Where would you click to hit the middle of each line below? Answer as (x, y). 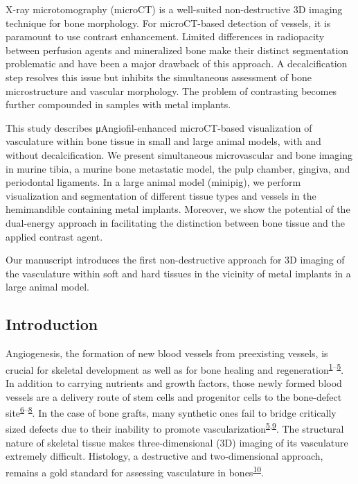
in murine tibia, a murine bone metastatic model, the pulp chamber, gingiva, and (178, 168)
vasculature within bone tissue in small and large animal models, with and (163, 141)
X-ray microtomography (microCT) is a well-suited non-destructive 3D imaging (174, 9)
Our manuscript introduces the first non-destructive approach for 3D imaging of (175, 260)
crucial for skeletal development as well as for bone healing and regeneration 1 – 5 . (175, 368)
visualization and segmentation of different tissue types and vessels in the (161, 195)
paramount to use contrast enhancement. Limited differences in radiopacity (165, 36)
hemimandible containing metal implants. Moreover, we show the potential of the (178, 209)
